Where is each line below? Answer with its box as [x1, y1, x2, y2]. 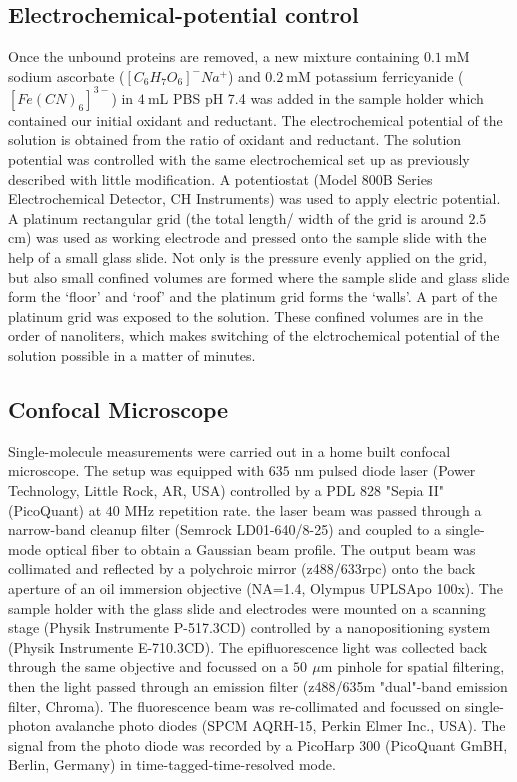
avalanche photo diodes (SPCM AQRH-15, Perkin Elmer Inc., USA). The [55, 715, 506, 736]
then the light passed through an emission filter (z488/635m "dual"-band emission [8, 675, 508, 696]
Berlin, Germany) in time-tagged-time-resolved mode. [8, 754, 336, 775]
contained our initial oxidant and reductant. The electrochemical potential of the [8, 109, 503, 130]
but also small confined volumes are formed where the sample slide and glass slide [8, 266, 510, 287]
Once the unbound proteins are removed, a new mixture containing [8, 46, 420, 67]
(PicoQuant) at [8, 499, 102, 520]
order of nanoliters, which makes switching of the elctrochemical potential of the [8, 325, 500, 346]
